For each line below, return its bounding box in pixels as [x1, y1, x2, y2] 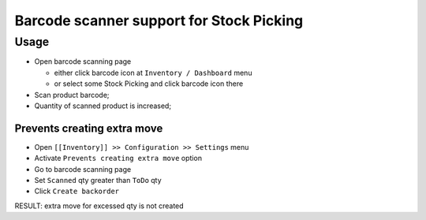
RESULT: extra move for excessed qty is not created [14, 201, 185, 211]
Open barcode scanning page [34, 57, 132, 66]
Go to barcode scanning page [34, 164, 132, 173]
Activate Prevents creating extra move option [34, 154, 203, 163]
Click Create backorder [34, 186, 120, 196]
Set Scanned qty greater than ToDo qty [34, 176, 162, 185]
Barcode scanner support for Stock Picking [14, 12, 304, 29]
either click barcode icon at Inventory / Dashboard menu [54, 68, 252, 77]
